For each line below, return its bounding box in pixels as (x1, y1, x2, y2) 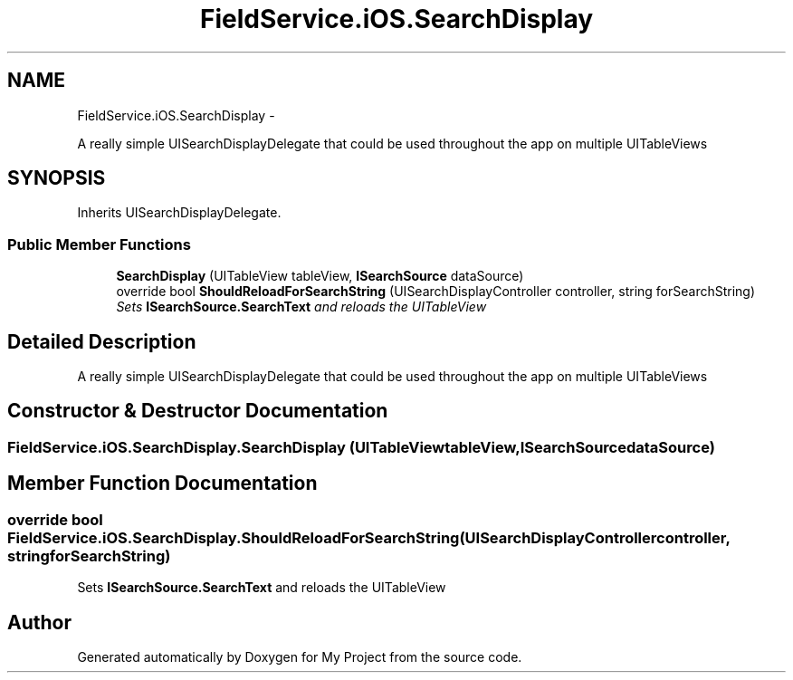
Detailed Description (7, 330, 196, 353)
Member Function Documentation (7, 472, 318, 495)
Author (7, 610, 72, 634)
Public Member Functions (7, 235, 191, 254)
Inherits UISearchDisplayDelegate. (77, 205, 282, 221)
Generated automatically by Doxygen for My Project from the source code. (77, 648, 522, 665)
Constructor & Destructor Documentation (7, 399, 388, 423)
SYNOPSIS (7, 167, 106, 190)
